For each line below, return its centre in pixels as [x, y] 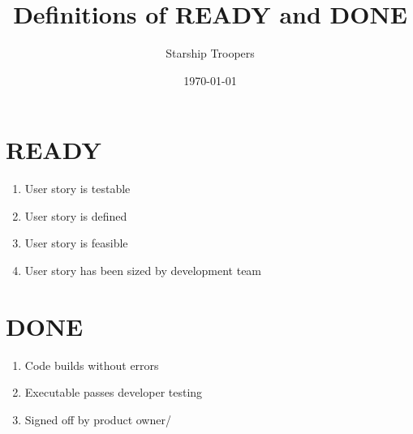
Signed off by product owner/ [98, 419]
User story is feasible [76, 243]
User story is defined [76, 215]
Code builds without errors [92, 365]
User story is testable [77, 189]
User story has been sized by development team [143, 271]
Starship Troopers [210, 53]
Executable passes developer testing [114, 392]
